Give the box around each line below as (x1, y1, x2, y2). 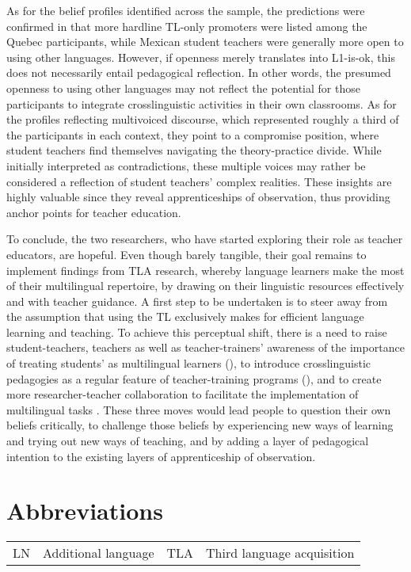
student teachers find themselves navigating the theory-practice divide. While (6, 142, 382, 158)
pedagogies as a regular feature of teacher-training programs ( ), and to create (6, 370, 382, 387)
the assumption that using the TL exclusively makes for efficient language (6, 308, 364, 325)
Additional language (43, 543, 154, 562)
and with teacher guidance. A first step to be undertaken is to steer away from (6, 292, 388, 309)
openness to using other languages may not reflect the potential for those (6, 79, 360, 96)
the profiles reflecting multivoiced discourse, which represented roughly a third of (6, 111, 399, 128)
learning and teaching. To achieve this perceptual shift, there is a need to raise (6, 323, 387, 340)
